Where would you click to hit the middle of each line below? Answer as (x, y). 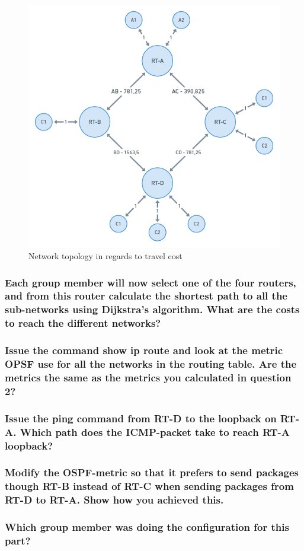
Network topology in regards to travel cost (105, 256)
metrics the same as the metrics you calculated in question (148, 377)
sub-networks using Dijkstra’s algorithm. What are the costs (152, 309)
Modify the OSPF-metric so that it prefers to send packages (152, 472)
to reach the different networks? (83, 323)
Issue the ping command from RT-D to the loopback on (141, 418)
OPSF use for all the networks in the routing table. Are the (151, 364)
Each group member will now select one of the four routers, (151, 282)
